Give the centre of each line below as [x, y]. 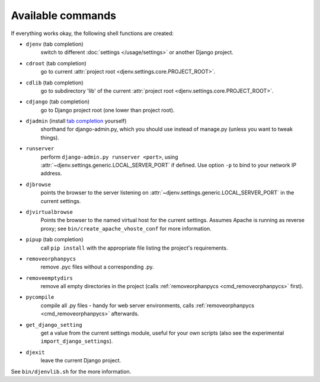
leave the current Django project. [81, 361]
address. [51, 173]
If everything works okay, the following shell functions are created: [92, 33]
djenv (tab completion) [55, 44]
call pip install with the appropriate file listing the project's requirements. [134, 248]
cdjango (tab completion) [58, 102]
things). [50, 137]
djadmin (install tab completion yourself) [76, 121]
